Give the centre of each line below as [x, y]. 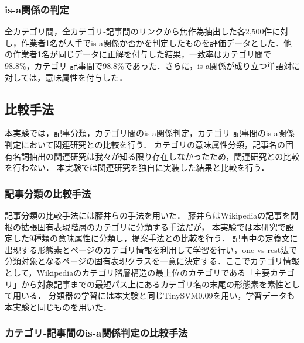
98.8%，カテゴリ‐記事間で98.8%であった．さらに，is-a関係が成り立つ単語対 [148, 65]
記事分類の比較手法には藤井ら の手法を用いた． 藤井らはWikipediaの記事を [148, 215]
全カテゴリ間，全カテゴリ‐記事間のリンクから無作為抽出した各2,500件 [139, 31]
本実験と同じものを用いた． [58, 306]
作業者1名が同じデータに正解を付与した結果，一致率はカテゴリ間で [142, 54]
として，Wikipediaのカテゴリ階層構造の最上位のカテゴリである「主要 [138, 272]
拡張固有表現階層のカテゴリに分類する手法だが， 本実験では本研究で [153, 226]
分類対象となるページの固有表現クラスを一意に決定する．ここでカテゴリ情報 [152, 261]
